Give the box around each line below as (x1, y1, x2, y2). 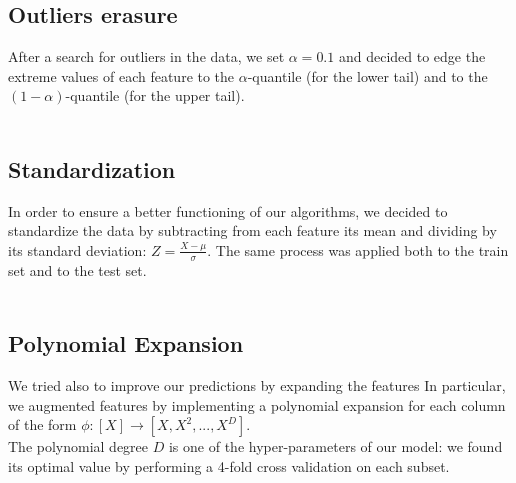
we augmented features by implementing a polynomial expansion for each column (8, 394, 506, 415)
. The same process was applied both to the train (207, 239, 509, 260)
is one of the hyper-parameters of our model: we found (168, 436, 503, 457)
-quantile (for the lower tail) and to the (247, 65, 488, 86)
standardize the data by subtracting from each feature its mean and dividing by (8, 220, 497, 241)
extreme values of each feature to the (8, 65, 235, 86)
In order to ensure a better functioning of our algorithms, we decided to (8, 200, 448, 221)
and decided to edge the (338, 46, 486, 67)
